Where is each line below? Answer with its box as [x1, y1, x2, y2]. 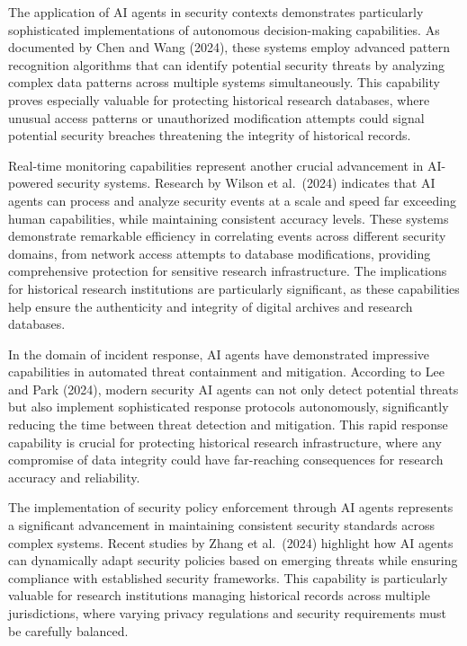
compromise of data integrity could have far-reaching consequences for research [8, 450, 444, 469]
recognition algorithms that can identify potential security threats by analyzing [8, 55, 445, 74]
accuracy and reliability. [8, 467, 140, 486]
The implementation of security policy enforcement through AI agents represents [8, 498, 454, 517]
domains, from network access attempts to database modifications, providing [8, 243, 431, 262]
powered [8, 173, 54, 192]
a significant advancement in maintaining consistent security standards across [8, 516, 435, 535]
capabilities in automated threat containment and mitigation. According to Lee [8, 362, 445, 381]
